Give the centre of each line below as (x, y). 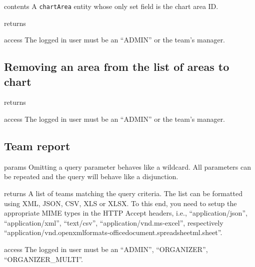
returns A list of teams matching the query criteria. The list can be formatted (123, 193)
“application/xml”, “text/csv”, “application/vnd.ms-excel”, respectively (114, 222)
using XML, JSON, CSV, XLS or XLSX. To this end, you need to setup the (120, 203)
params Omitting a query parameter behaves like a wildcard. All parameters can (127, 166)
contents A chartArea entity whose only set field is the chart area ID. (111, 6)
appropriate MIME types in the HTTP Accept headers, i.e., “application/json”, (126, 213)
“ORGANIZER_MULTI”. (43, 259)
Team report (37, 146)
